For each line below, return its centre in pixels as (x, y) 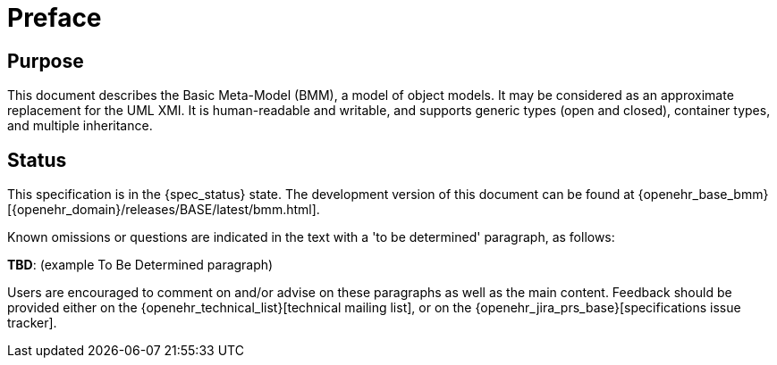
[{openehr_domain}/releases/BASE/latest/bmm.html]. (164, 210)
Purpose (46, 61)
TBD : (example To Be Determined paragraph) (140, 265)
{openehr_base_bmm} (703, 195)
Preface (55, 18)
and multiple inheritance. (80, 126)
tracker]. (32, 323)
